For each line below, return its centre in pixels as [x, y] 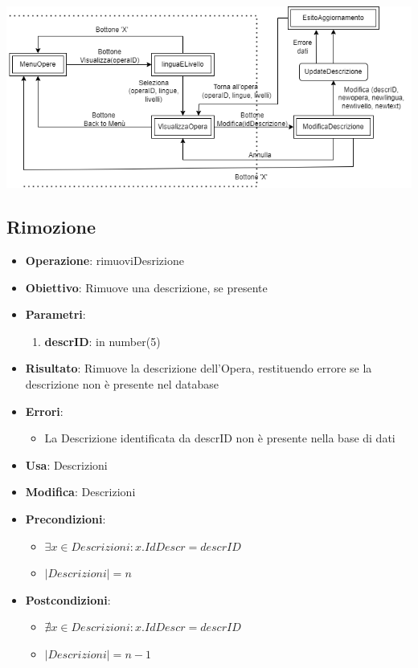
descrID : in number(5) [102, 341]
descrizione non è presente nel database [122, 383]
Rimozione [51, 227]
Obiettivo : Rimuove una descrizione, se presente [146, 287]
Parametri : [55, 314]
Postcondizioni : [68, 599]
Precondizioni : [66, 518]
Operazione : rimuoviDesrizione [104, 260]
